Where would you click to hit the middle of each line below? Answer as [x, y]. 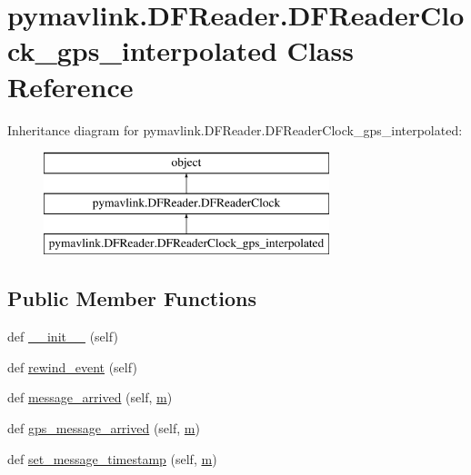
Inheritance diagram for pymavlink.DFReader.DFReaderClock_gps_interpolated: [235, 129]
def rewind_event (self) [72, 366]
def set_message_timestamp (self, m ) [112, 458]
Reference [70, 86]
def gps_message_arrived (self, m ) [104, 428]
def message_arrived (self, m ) [90, 397]
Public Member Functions [132, 298]
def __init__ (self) [63, 336]
